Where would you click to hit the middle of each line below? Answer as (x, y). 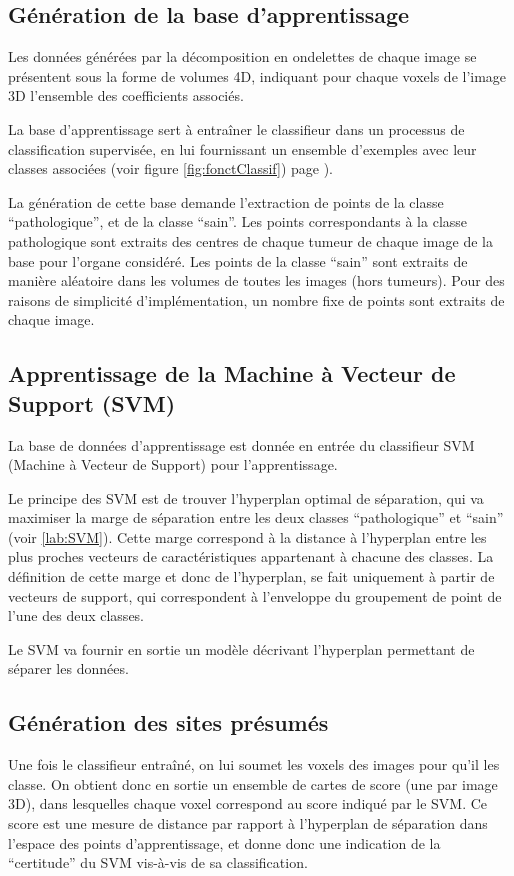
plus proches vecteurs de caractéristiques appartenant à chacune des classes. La (251, 556)
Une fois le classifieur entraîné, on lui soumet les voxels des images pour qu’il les (254, 764)
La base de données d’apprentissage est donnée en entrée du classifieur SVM (241, 444)
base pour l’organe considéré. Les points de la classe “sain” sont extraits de (238, 260)
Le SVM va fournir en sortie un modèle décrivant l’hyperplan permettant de (241, 648)
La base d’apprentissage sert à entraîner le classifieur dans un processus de (236, 128)
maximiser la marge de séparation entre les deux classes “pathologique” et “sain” (256, 517)
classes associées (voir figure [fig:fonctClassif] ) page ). (171, 168)
